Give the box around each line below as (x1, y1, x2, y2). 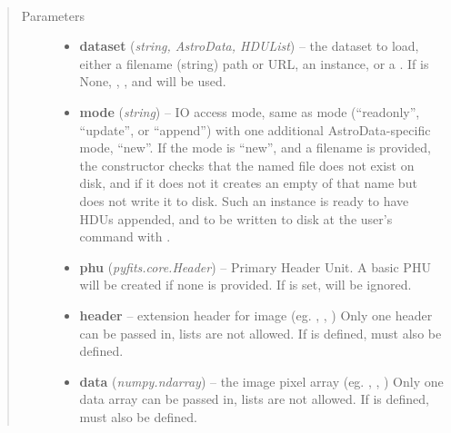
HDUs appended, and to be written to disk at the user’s (79, 209, 393, 228)
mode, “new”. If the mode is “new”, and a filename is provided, (79, 138, 431, 157)
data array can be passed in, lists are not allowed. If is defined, (79, 389, 429, 408)
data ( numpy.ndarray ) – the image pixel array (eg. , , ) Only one (79, 371, 444, 390)
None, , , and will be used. (79, 72, 226, 91)
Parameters (21, 5, 85, 25)
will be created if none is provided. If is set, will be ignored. (79, 275, 412, 294)
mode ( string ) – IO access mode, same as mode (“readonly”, (79, 102, 420, 121)
